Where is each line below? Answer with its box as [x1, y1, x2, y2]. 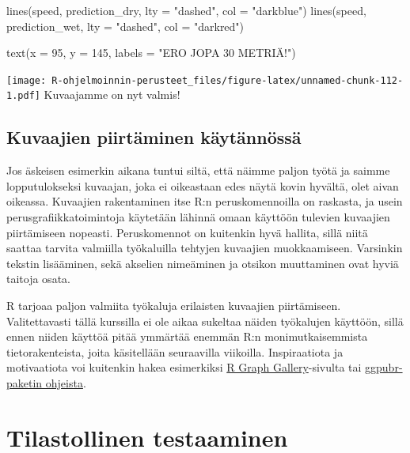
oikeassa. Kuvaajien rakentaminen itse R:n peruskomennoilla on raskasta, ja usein [6, 193, 403, 210]
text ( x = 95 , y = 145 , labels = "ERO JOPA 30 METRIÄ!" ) [6, 44, 296, 61]
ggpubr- [365, 359, 403, 376]
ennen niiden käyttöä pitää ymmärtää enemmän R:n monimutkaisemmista [6, 328, 368, 345]
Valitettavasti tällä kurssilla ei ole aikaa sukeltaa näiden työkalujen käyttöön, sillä [6, 312, 404, 329]
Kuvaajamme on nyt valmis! [44, 86, 180, 103]
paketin [6, 375, 43, 391]
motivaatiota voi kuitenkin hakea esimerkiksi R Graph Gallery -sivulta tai [6, 359, 362, 376]
